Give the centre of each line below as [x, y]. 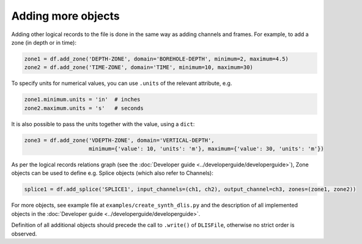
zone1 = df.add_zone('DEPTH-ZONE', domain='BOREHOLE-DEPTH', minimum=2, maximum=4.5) [156, 59]
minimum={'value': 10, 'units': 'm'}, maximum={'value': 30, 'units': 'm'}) [206, 149]
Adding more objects [65, 16]
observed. [24, 234]
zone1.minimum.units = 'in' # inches [82, 100]
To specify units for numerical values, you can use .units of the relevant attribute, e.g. [122, 83]
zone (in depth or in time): [44, 42]
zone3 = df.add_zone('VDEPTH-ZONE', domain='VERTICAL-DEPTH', [119, 140]
